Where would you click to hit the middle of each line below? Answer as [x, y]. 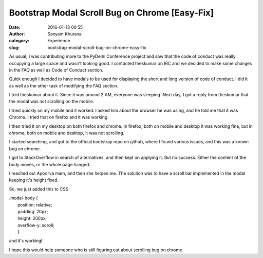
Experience [59, 41]
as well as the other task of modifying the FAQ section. [64, 86]
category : [19, 41]
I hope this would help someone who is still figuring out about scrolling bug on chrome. [96, 250]
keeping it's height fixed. [34, 180]
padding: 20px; [33, 211]
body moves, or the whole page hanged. [50, 164]
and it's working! [26, 241]
